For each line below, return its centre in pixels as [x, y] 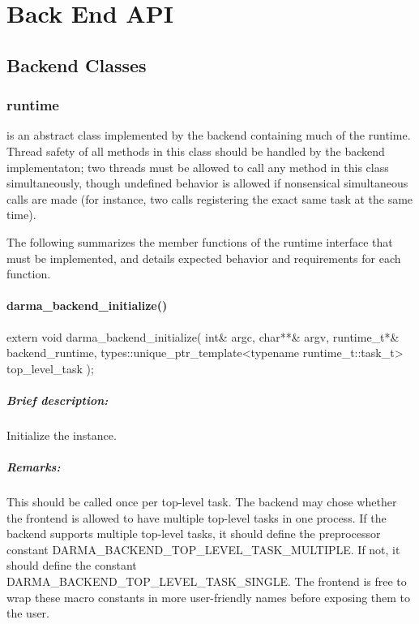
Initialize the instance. [62, 435]
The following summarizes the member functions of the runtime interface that [200, 241]
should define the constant [72, 565]
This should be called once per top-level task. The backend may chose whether [202, 502]
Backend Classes [77, 65]
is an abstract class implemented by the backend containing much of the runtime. [209, 135]
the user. [28, 613]
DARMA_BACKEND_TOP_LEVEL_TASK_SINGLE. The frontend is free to [207, 581]
